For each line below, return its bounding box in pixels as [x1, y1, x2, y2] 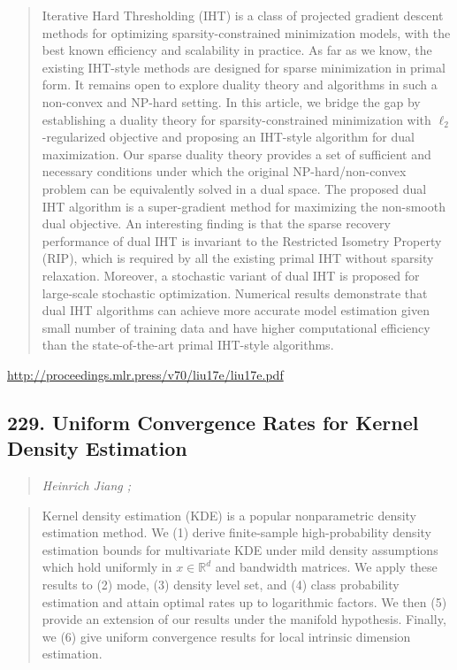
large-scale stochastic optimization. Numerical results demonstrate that [42, 283, 428, 302]
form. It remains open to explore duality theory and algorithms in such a [42, 75, 438, 94]
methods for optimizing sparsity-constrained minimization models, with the [42, 23, 451, 42]
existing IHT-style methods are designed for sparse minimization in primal [42, 58, 446, 76]
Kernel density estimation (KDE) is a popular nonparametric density [42, 505, 417, 524]
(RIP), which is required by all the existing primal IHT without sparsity [42, 249, 434, 267]
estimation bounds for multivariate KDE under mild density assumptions [42, 540, 438, 558]
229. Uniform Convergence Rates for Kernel [7, 408, 419, 435]
